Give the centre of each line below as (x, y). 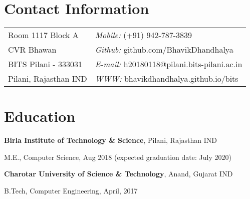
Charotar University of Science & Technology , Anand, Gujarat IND (118, 174)
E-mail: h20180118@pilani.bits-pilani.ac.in (169, 64)
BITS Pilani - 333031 (45, 64)
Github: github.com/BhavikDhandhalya (164, 50)
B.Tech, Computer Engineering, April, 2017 (71, 191)
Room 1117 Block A (43, 35)
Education (40, 116)
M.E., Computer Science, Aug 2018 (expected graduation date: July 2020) (118, 157)
